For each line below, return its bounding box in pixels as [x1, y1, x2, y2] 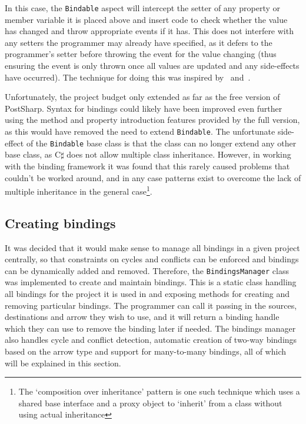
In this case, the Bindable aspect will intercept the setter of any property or [5, 2, 281, 14]
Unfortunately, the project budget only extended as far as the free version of [5, 91, 280, 103]
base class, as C [5, 148, 61, 161]
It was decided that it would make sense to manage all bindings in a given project [5, 241, 300, 253]
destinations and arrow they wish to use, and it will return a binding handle [5, 311, 280, 323]
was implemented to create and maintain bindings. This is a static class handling [5, 276, 297, 288]
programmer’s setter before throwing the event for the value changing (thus [5, 48, 277, 60]
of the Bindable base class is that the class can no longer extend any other [26, 136, 297, 149]
